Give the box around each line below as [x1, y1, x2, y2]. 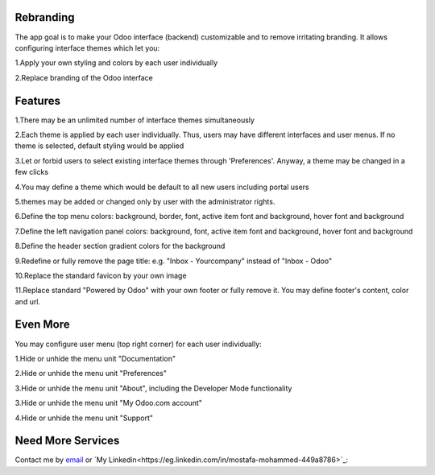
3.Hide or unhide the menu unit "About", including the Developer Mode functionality [14, 383, 292, 393]
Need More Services [14, 434, 120, 448]
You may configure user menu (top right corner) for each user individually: [14, 339, 262, 349]
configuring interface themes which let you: [14, 43, 160, 52]
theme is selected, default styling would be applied [14, 141, 184, 151]
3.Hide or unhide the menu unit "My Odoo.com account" [14, 399, 203, 408]
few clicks [14, 167, 48, 177]
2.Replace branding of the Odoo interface [14, 72, 153, 82]
